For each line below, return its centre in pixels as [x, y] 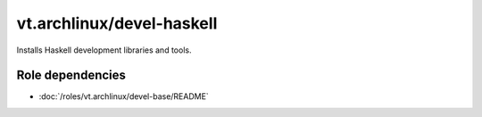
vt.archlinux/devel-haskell [117, 23]
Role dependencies [71, 75]
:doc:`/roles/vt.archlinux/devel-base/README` [124, 96]
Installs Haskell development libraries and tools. [104, 50]
